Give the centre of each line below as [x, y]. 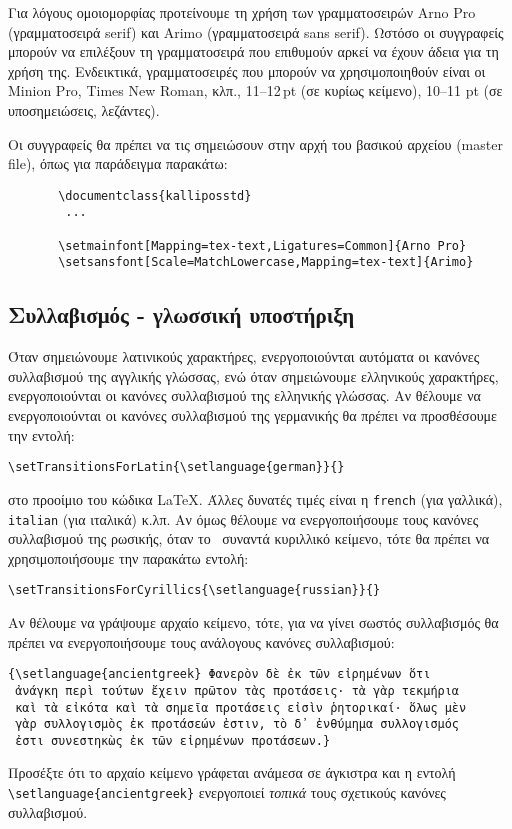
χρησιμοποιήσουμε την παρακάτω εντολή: [128, 557]
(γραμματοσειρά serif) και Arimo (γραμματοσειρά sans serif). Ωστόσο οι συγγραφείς [256, 31]
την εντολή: [41, 434]
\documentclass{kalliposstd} [155, 195]
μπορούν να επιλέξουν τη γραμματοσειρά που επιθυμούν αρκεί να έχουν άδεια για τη [253, 51]
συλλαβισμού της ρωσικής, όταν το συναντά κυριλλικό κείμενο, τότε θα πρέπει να [249, 538]
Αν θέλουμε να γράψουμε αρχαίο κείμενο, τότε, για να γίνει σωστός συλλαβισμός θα [253, 622]
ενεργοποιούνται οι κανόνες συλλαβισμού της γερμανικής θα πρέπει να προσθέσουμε [252, 415]
